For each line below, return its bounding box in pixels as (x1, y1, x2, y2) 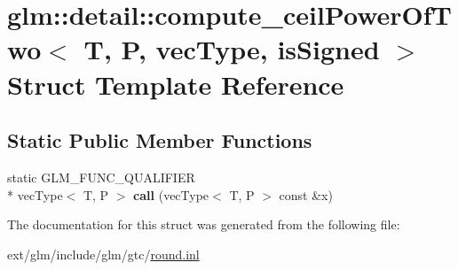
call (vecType (133, 185, 209, 204)
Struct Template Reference (7, 66, 344, 102)
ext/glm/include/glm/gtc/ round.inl (7, 244, 200, 263)
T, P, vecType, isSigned (83, 31, 380, 67)
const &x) (279, 185, 333, 204)
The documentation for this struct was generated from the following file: (7, 215, 400, 234)
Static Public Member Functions (7, 127, 312, 154)
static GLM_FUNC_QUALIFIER (7, 167, 195, 186)
